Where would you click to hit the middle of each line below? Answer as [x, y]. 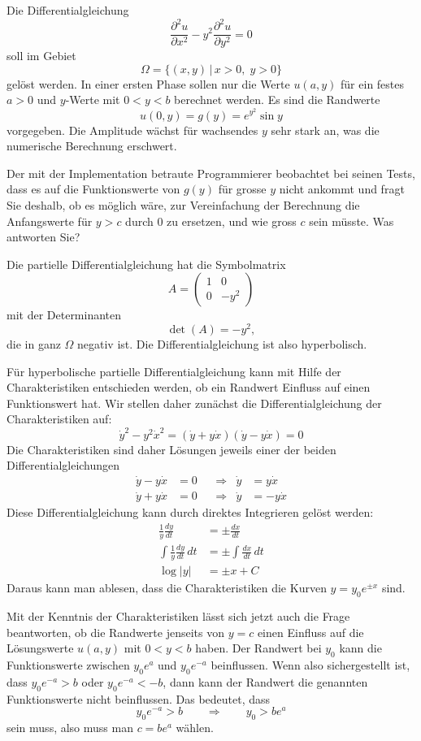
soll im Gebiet [41, 56]
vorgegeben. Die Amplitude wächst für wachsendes [132, 130]
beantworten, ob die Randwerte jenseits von [115, 632]
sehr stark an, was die [325, 130]
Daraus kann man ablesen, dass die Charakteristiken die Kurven [167, 588]
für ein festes [373, 83]
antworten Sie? [43, 237]
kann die [360, 648]
